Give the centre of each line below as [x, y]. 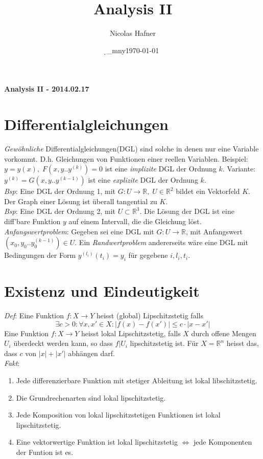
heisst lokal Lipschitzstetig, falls [131, 333]
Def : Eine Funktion [34, 315]
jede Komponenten [223, 442]
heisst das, [243, 343]
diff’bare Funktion [32, 221]
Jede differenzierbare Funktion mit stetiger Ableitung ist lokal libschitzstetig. [137, 380]
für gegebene [148, 255]
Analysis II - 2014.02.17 [47, 89]
